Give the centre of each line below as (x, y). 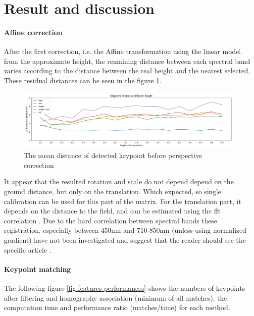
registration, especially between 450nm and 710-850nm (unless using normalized (125, 230)
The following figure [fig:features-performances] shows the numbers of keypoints (125, 288)
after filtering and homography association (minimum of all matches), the (116, 297)
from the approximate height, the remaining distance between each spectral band (127, 61)
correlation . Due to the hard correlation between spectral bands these (111, 220)
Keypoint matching (38, 269)
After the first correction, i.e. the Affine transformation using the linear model (123, 51)
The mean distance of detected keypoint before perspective (113, 155)
